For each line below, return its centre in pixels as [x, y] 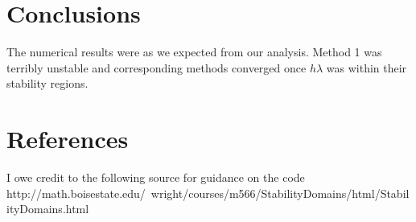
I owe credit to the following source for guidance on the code [156, 177]
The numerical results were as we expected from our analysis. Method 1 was [194, 52]
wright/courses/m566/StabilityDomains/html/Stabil [280, 193]
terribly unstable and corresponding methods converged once [157, 67]
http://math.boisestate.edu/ [76, 193]
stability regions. [47, 83]
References [68, 139]
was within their [367, 67]
